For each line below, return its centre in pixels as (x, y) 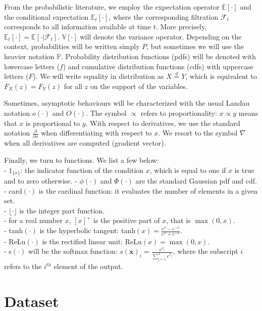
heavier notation (29, 56)
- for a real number (34, 220)
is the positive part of (126, 220)
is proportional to (53, 123)
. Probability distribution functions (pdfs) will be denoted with (159, 56)
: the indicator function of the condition (82, 170)
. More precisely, (181, 27)
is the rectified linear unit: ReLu (92, 241)
